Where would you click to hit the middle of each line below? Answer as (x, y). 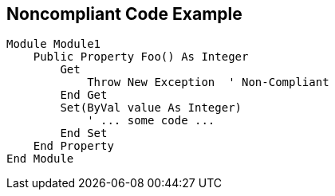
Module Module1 (54, 44)
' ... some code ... (151, 121)
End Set (84, 133)
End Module (40, 159)
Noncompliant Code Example (124, 14)
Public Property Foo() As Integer (141, 57)
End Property (73, 146)
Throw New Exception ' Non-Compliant (208, 82)
